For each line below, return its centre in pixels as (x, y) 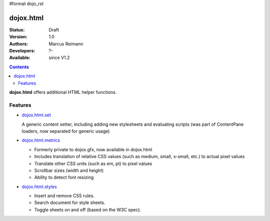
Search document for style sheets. (70, 203)
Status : (17, 29)
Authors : (19, 44)
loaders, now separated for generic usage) (66, 131)
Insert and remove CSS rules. (64, 196)
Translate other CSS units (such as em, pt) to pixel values (93, 163)
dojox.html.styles (39, 187)
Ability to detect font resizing (64, 178)
